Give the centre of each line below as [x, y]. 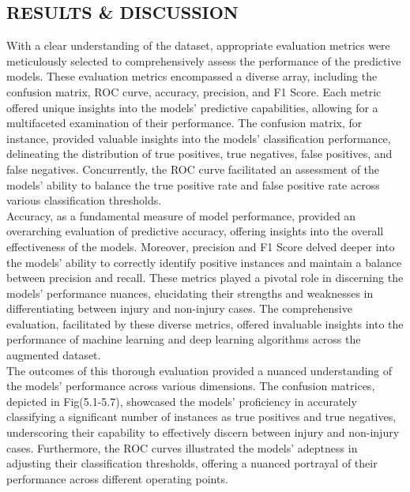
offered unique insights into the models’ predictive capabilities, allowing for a [192, 107]
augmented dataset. [54, 355]
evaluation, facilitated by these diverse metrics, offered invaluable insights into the [205, 323]
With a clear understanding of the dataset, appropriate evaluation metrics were [198, 45]
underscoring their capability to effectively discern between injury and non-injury [203, 432]
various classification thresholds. [84, 200]
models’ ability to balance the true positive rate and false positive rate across [193, 184]
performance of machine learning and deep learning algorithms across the [184, 339]
